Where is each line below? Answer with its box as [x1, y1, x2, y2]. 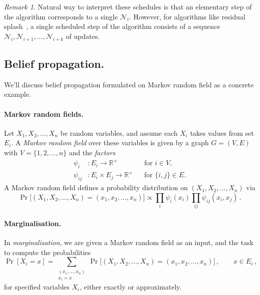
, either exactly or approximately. [79, 281, 182, 292]
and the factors [69, 147, 115, 157]
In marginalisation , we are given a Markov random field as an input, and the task [4, 237, 254, 247]
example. [4, 89, 31, 99]
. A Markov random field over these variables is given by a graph [11, 137, 209, 148]
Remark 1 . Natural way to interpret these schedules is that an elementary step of [4, 1, 252, 11]
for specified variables [4, 281, 70, 292]
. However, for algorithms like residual [129, 11, 246, 21]
